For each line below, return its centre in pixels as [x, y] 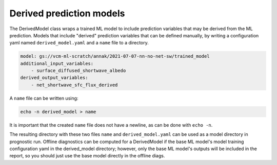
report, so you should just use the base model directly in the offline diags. [87, 156]
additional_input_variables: [57, 63]
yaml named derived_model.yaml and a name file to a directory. [79, 43]
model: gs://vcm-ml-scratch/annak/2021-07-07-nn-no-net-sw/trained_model [115, 56]
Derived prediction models [67, 13]
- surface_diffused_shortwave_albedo [78, 71]
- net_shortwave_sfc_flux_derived [74, 85]
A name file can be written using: [44, 98]
